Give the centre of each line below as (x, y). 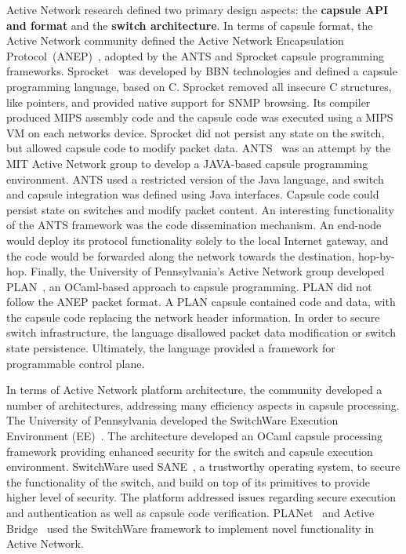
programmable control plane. (76, 363)
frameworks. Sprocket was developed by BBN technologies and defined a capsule (202, 71)
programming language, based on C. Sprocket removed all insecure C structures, (199, 86)
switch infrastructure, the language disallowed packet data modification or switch (201, 332)
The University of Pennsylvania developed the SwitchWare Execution (172, 420)
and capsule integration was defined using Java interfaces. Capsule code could (193, 194)
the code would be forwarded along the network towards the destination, (181, 255)
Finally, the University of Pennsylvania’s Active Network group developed (208, 271)
